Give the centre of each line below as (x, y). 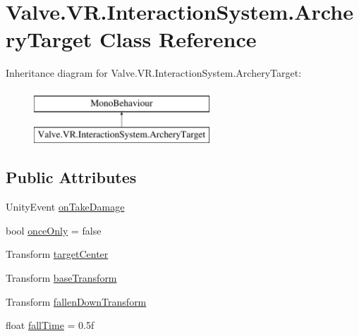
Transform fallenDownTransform (76, 301)
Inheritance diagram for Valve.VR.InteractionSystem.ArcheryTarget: (154, 73)
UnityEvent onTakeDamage (65, 207)
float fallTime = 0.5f (50, 325)
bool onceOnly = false (54, 230)
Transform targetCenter (57, 254)
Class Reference (178, 39)
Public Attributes (71, 177)
